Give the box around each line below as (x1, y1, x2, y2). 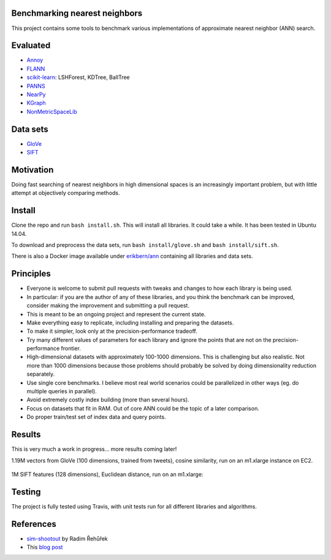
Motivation (11, 164, 54, 175)
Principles (11, 268, 51, 279)
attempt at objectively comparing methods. (11, 189, 120, 197)
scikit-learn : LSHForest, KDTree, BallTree (26, 74, 130, 81)
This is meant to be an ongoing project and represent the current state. (26, 310, 206, 318)
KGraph (26, 99, 46, 107)
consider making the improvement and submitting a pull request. (26, 302, 190, 309)
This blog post (26, 543, 63, 551)
